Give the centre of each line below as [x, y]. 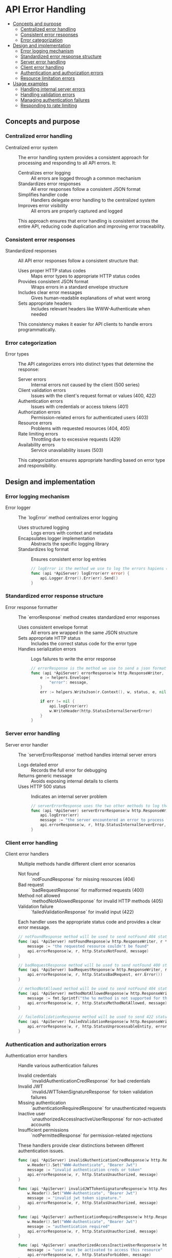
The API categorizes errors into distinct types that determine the [86, 364]
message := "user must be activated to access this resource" [95, 1250]
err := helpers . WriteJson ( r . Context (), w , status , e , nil [103, 692]
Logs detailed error [38, 764]
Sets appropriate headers [45, 303]
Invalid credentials [37, 1075]
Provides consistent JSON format [53, 281]
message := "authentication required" [69, 1226]
